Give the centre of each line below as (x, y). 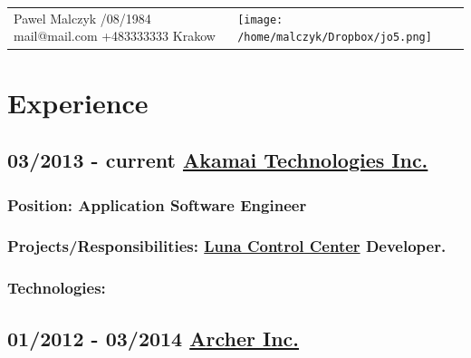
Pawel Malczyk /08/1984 (82, 18)
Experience (78, 102)
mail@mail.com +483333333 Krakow (115, 36)
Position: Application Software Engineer (157, 204)
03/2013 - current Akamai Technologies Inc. (218, 160)
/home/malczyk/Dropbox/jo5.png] (335, 38)
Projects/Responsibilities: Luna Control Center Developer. (227, 246)
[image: (260, 19)
